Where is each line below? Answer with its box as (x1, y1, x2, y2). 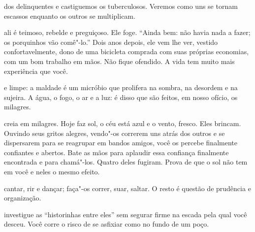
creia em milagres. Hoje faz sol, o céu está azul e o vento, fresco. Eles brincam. (4, 118, 241, 128)
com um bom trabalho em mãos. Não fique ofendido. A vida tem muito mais (4, 56, 235, 66)
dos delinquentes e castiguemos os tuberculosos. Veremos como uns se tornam (4, 1, 238, 11)
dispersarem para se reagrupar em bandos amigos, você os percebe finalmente (4, 137, 237, 148)
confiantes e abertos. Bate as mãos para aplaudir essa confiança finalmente (4, 147, 229, 157)
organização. (4, 193, 41, 203)
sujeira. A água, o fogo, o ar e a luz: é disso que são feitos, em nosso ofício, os (4, 92, 238, 102)
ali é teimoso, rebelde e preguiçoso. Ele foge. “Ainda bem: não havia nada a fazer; (4, 27, 251, 37)
